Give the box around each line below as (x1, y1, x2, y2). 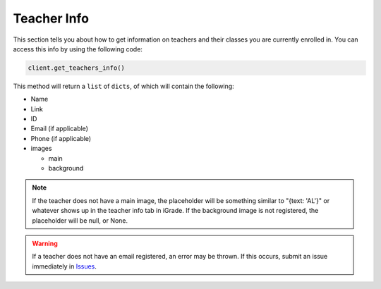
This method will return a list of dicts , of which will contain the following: (13, 82, 234, 90)
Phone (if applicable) (30, 134, 92, 142)
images (30, 144, 52, 153)
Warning (32, 239, 58, 247)
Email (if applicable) (30, 124, 88, 133)
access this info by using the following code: (13, 44, 143, 53)
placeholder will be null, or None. (32, 216, 128, 225)
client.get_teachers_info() (28, 63, 125, 72)
